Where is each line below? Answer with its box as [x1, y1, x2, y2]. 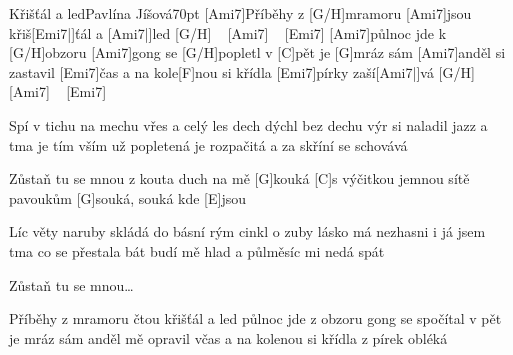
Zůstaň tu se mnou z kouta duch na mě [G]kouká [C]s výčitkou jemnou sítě [9, 168, 470, 189]
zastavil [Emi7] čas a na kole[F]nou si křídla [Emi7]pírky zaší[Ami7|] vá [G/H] [9, 61, 475, 82]
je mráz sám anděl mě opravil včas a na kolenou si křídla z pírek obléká [9, 327, 448, 348]
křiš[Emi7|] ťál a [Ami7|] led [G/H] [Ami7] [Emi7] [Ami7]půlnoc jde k [9, 22, 447, 43]
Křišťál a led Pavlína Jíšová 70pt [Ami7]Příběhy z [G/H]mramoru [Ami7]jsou [9, 3, 472, 23]
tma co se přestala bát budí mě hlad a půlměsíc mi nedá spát [9, 240, 385, 261]
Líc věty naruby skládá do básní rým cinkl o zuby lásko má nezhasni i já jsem [9, 221, 486, 242]
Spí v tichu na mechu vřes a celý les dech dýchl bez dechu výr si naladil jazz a [9, 114, 488, 135]
